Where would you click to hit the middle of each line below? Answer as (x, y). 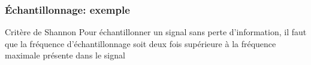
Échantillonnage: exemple (67, 9)
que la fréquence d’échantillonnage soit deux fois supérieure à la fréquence (141, 43)
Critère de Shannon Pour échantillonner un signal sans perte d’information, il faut (156, 32)
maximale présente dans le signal (65, 55)
